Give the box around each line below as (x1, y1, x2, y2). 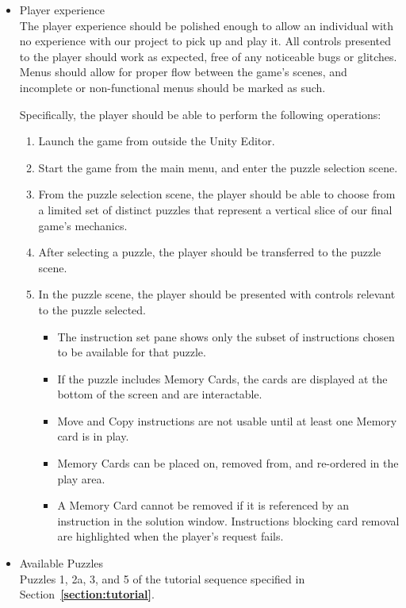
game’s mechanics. (38, 217, 128, 233)
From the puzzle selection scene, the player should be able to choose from (38, 186, 396, 202)
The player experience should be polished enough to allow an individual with (19, 17, 394, 33)
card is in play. (57, 428, 129, 444)
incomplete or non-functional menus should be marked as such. (19, 79, 326, 95)
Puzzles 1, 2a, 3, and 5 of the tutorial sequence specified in (19, 570, 305, 587)
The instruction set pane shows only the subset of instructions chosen (57, 328, 395, 344)
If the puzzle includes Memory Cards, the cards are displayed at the (57, 370, 388, 387)
